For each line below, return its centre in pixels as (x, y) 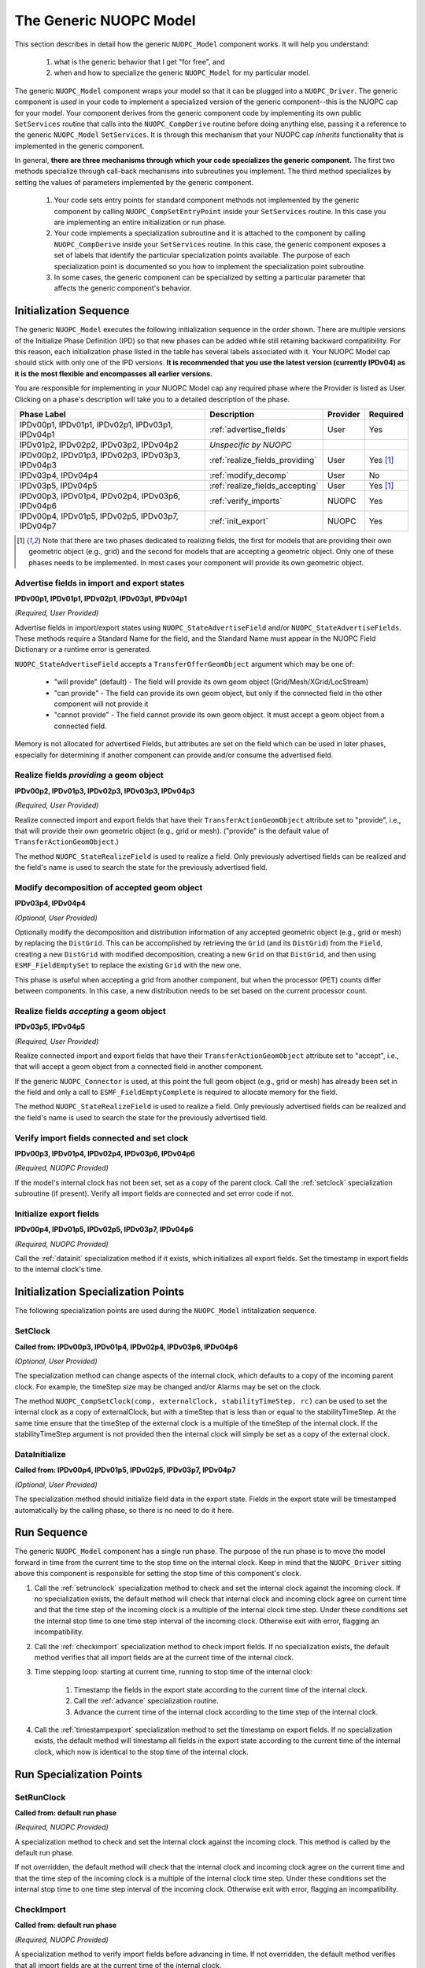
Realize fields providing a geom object (89, 775)
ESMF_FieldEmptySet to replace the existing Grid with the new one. (128, 965)
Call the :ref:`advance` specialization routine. (146, 1701)
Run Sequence (51, 1532)
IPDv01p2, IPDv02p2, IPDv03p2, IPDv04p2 (99, 445)
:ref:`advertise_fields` (249, 429)
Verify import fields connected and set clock (102, 1138)
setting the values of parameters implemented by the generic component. (134, 182)
